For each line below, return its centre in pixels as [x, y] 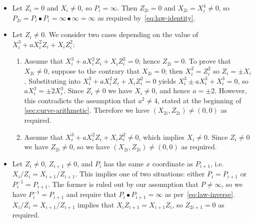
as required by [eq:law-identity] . [146, 17]
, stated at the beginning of [199, 100]
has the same [124, 163]
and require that [91, 194]
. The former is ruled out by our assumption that [123, 184]
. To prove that [208, 61]
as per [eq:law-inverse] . [200, 194]
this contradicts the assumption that [80, 100]
